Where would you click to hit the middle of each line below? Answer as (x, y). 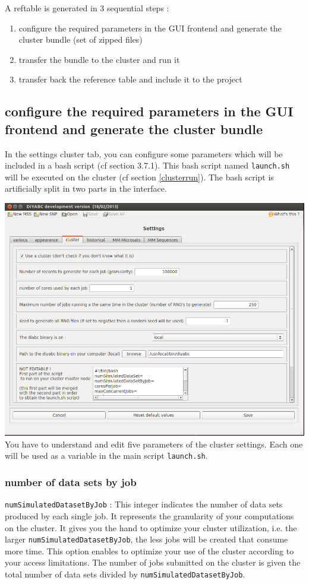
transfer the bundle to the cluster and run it (99, 59)
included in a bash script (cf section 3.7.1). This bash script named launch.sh (147, 165)
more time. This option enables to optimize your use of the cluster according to (149, 550)
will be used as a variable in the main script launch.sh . (106, 456)
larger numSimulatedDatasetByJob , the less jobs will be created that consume (146, 539)
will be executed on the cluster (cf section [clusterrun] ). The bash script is (139, 177)
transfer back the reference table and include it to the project (130, 79)
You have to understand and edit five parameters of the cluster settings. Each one (154, 444)
